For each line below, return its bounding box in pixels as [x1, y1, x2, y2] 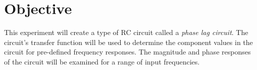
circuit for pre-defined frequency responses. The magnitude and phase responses [4, 46, 251, 57]
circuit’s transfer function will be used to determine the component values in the [4, 36, 253, 47]
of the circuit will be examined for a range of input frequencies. [4, 56, 200, 66]
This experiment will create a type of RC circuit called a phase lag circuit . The [4, 27, 248, 37]
